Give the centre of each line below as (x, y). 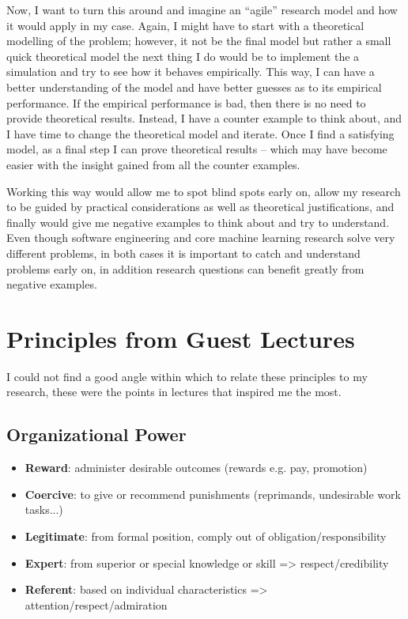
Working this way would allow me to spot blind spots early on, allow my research (204, 191)
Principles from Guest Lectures (181, 338)
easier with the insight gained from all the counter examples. (153, 164)
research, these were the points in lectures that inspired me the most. (174, 392)
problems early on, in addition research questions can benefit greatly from (185, 268)
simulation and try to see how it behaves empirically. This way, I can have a (191, 72)
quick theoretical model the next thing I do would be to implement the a (183, 56)
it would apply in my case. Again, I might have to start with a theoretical (185, 25)
